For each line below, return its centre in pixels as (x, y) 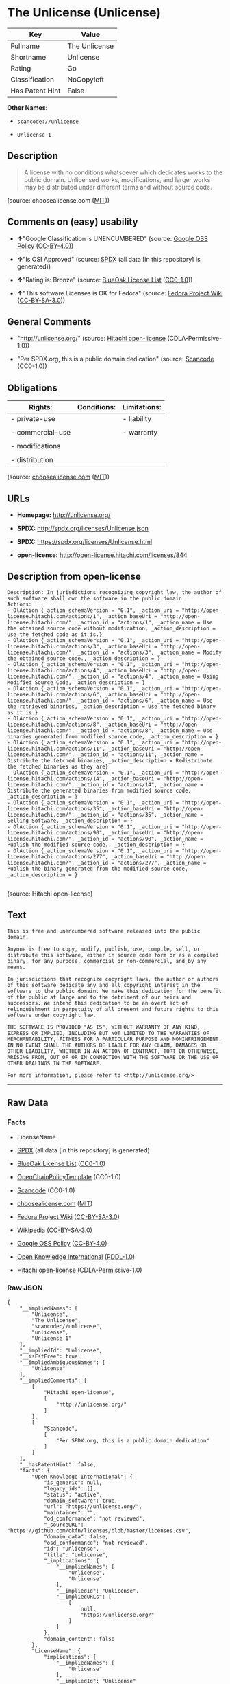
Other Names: (27, 107)
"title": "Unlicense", (76, 1555)
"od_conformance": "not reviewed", (94, 1518)
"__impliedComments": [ (53, 1380)
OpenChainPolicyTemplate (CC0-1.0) (69, 1177)
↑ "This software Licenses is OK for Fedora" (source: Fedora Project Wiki (120, 293)
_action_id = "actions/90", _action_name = (141, 839)
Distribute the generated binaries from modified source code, (99, 790)
